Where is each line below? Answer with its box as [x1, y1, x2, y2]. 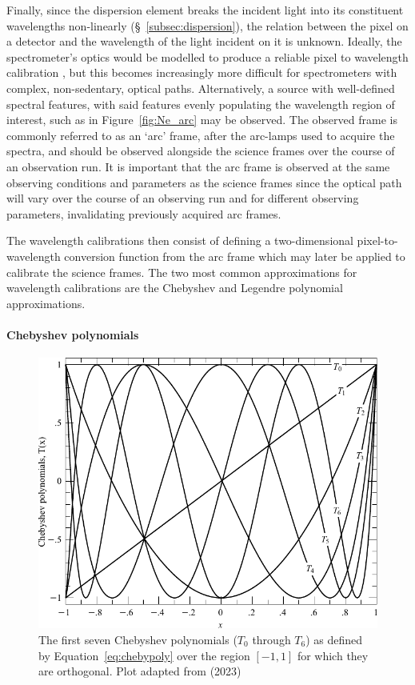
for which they [297, 647, 369, 663]
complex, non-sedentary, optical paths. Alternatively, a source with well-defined [6, 79, 395, 96]
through [252, 631, 291, 647]
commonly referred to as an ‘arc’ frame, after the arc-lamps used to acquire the [6, 126, 395, 143]
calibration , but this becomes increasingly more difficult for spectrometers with [6, 64, 397, 81]
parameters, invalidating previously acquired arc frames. [6, 205, 281, 222]
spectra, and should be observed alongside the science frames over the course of [6, 142, 395, 159]
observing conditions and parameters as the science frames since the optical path [6, 174, 402, 190]
